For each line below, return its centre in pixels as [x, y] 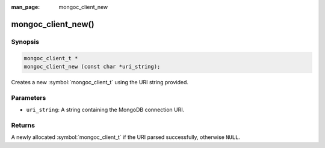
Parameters [29, 97]
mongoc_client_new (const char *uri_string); [92, 66]
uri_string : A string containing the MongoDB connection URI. [105, 110]
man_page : [26, 7]
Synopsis [25, 42]
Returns [23, 125]
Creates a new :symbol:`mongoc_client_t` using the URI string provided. [100, 82]
